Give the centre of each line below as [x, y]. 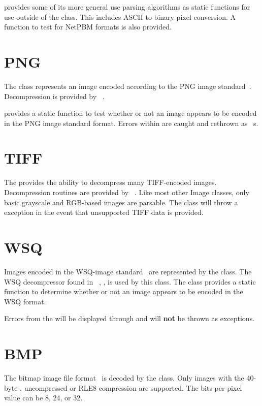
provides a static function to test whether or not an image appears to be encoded [130, 113]
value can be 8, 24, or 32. [43, 398]
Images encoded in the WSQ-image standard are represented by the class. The [128, 271]
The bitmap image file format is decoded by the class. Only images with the [124, 378]
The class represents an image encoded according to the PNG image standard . [128, 86]
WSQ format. [25, 301]
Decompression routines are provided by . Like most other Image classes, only [127, 192]
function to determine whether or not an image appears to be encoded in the [124, 291]
